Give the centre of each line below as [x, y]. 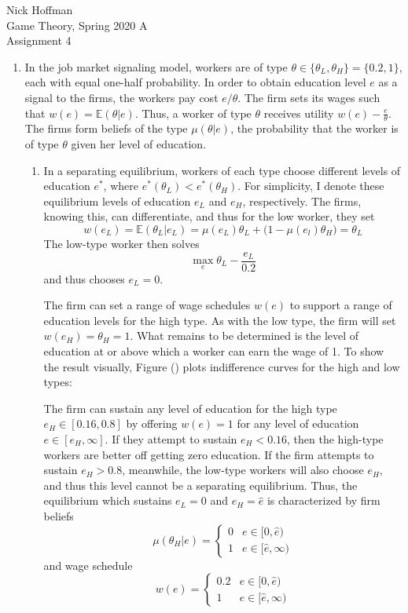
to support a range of [341, 305]
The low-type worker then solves [121, 243]
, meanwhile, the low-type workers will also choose [243, 470]
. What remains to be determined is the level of [244, 336]
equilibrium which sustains [108, 500]
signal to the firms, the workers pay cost [121, 97]
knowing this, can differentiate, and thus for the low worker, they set [209, 216]
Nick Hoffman [40, 9]
